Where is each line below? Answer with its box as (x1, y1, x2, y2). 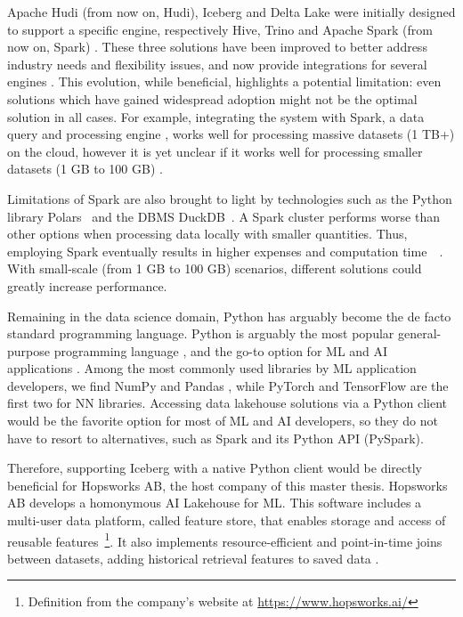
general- (397, 324, 442, 343)
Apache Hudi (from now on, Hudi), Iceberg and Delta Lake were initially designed (7, 3, 456, 20)
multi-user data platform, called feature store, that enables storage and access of (7, 511, 446, 530)
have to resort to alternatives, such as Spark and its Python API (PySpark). (7, 428, 424, 447)
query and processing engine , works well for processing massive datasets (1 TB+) (7, 125, 455, 143)
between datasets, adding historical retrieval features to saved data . (7, 548, 379, 567)
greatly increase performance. (7, 276, 167, 295)
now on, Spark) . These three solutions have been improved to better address (7, 37, 427, 56)
